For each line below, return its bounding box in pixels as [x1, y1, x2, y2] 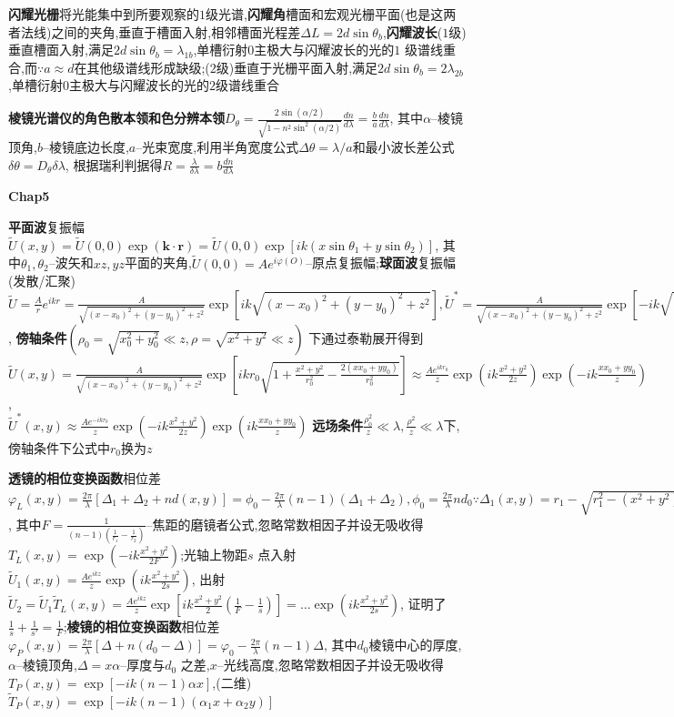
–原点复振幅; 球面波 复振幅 [305, 253, 456, 272]
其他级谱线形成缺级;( [86, 57, 210, 76]
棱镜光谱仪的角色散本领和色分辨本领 [8, 108, 225, 127]
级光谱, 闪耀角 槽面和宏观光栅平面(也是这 [206, 5, 444, 23]
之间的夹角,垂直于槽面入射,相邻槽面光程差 [51, 22, 301, 41]
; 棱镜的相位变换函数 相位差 [63, 617, 220, 636]
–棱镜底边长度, [42, 136, 129, 156]
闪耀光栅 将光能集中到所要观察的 [8, 5, 199, 23]
